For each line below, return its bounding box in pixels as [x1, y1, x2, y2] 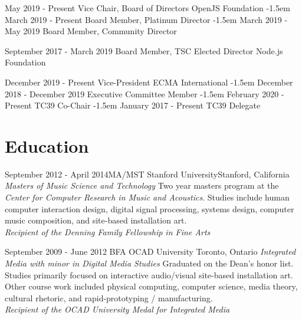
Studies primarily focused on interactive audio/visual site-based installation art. [5, 268, 293, 281]
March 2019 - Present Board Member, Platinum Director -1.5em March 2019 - [5, 13, 288, 25]
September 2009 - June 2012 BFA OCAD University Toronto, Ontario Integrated [5, 245, 296, 258]
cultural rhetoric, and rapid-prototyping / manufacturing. [5, 291, 213, 304]
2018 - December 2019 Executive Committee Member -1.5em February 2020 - [5, 87, 284, 100]
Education [5, 133, 89, 157]
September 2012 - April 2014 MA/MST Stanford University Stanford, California [5, 167, 290, 180]
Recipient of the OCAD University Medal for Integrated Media [5, 303, 230, 315]
